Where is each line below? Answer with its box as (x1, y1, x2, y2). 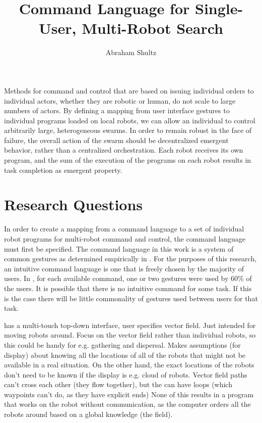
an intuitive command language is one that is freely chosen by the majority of (4, 263, 244, 273)
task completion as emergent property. (4, 164, 122, 175)
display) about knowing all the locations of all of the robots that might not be (4, 349, 246, 360)
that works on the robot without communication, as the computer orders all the (4, 399, 251, 409)
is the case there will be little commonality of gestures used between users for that (4, 293, 258, 303)
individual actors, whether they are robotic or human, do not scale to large (4, 95, 236, 106)
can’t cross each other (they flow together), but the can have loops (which (4, 379, 232, 390)
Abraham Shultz (105, 47, 157, 58)
